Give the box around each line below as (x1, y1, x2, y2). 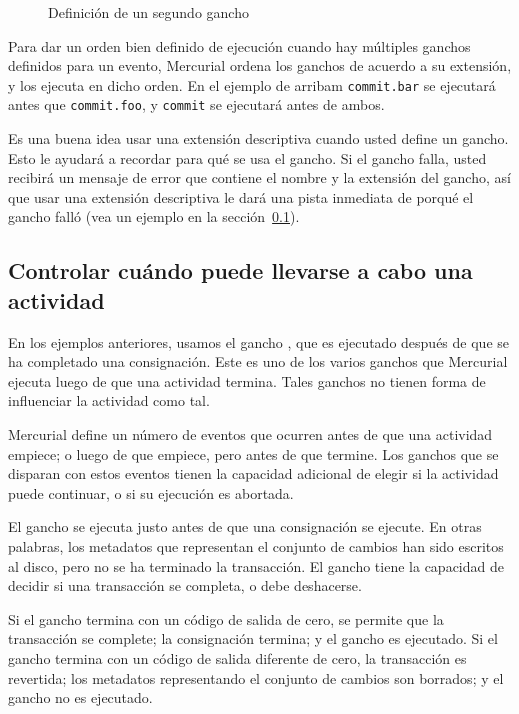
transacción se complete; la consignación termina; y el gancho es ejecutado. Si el (8, 628, 498, 649)
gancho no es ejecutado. (8, 687, 153, 708)
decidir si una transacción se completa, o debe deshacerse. (8, 575, 362, 596)
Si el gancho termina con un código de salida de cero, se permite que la (8, 608, 444, 629)
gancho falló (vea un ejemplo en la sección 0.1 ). (8, 206, 300, 227)
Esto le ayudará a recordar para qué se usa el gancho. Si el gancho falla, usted (8, 147, 487, 168)
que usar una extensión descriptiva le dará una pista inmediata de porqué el (8, 186, 474, 207)
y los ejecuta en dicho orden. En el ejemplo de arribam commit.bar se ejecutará (8, 74, 496, 95)
